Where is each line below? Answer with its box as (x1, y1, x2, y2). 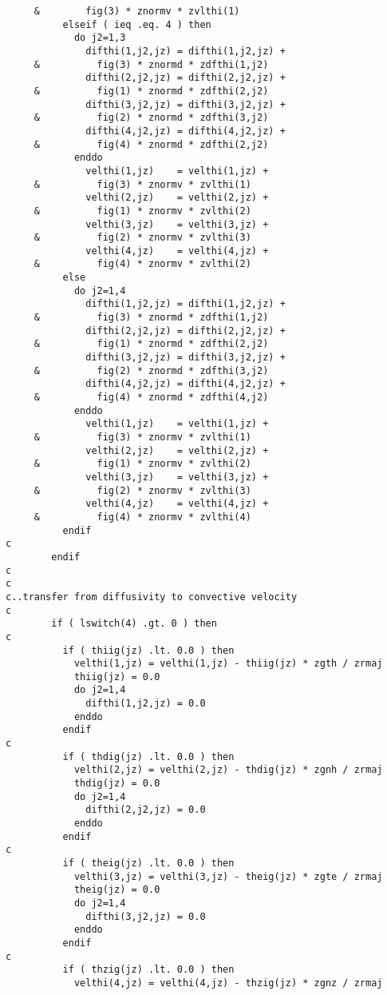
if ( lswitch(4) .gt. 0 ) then (51, 618, 217, 630)
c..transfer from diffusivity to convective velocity (6, 591, 298, 603)
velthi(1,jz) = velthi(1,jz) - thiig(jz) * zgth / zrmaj (73, 658, 383, 670)
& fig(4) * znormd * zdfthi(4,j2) (34, 392, 269, 404)
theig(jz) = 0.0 (73, 884, 160, 896)
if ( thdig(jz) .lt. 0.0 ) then (62, 750, 235, 762)
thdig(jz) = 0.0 (73, 778, 160, 790)
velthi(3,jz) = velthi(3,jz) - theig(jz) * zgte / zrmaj (73, 870, 383, 882)
